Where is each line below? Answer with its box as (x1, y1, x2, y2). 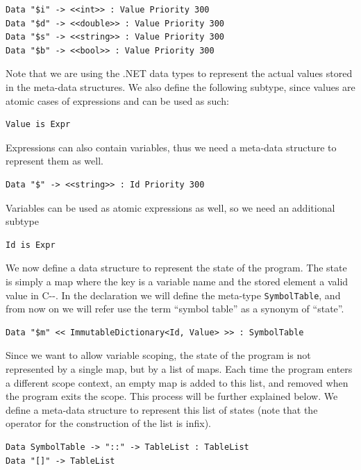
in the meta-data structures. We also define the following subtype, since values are (6, 79, 355, 94)
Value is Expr (6, 119, 71, 130)
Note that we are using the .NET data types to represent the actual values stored (6, 66, 353, 81)
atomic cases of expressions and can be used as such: (6, 93, 229, 108)
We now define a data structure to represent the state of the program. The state (6, 260, 347, 275)
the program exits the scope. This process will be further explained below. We (6, 389, 338, 403)
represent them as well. (6, 153, 103, 168)
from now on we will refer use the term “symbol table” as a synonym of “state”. (6, 301, 344, 316)
